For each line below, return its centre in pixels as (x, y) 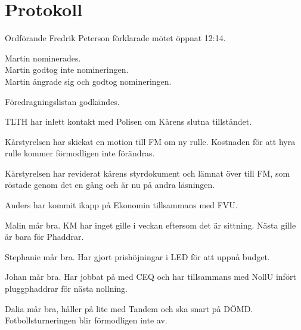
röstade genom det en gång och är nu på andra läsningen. (110, 185)
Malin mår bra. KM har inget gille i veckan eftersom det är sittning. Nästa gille (150, 225)
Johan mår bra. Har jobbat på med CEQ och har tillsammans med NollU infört (150, 277)
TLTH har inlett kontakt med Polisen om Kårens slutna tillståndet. (128, 121)
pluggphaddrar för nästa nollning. (66, 289)
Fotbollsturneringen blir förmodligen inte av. (86, 320)
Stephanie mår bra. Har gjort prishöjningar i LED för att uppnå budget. (137, 256)
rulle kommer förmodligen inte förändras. (80, 153)
